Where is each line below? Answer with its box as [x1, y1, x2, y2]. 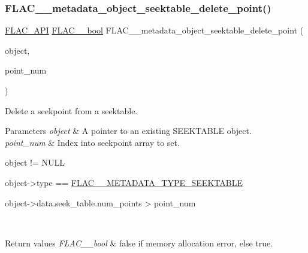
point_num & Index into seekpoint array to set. [5, 136, 180, 148]
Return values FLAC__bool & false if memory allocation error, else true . [5, 236, 273, 249]
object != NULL [5, 156, 65, 169]
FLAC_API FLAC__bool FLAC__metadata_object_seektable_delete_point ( [5, 24, 304, 36]
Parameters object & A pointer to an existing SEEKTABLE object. [5, 124, 252, 137]
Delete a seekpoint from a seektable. [5, 104, 138, 117]
